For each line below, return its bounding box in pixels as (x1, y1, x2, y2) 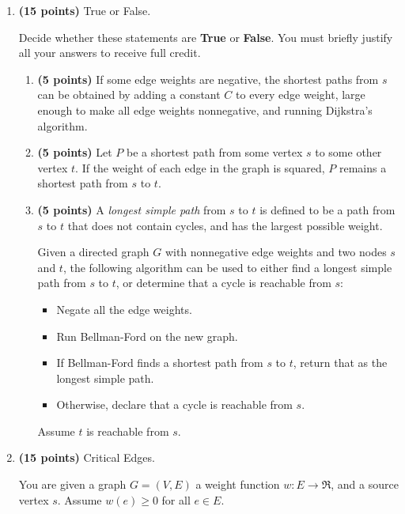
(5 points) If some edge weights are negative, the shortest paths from (37, 70, 379, 87)
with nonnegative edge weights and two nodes (165, 244, 387, 260)
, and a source (331, 476, 399, 493)
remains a (339, 159, 387, 176)
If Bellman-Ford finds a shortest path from (56, 354, 263, 371)
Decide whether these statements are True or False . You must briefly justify (18, 28, 393, 45)
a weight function (195, 476, 280, 493)
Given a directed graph (37, 244, 150, 260)
